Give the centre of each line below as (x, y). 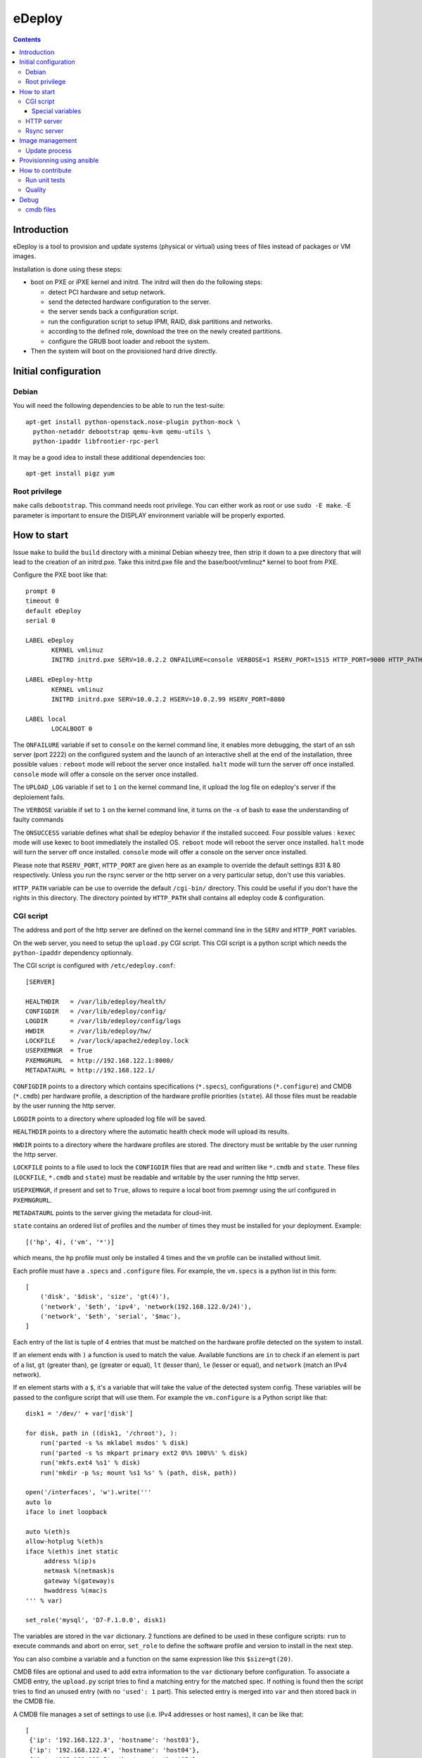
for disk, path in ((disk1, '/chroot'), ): (102, 1433)
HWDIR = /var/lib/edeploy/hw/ (89, 1031)
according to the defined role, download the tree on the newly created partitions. (165, 331)
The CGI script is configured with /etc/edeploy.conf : (94, 965)
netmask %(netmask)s (79, 1571)
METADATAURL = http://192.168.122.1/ (91, 1070)
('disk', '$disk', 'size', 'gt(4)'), (105, 1297)
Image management (48, 141)
